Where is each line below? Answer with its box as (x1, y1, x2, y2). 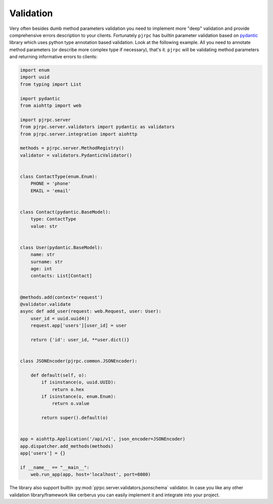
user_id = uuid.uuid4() (30, 315, 89, 321)
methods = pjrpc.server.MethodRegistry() (20, 145, 124, 151)
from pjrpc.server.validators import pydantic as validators (20, 124, 175, 130)
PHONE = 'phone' (30, 181, 71, 187)
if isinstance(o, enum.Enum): (41, 393, 116, 400)
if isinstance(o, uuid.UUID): (41, 379, 116, 385)
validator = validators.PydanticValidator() (20, 152, 132, 158)
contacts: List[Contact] (30, 273, 93, 279)
